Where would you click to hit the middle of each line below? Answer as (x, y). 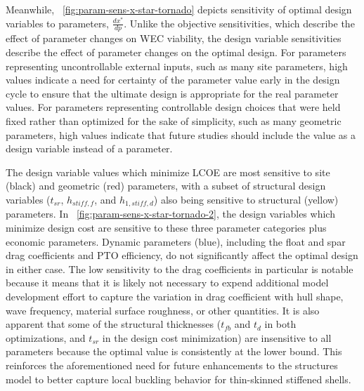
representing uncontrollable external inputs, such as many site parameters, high (177, 66)
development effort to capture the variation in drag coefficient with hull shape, (175, 297)
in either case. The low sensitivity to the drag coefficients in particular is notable (180, 269)
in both (280, 324)
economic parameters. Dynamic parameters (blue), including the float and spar (176, 241)
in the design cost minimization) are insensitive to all (217, 337)
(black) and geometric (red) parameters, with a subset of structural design (166, 186)
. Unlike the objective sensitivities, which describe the (239, 23)
